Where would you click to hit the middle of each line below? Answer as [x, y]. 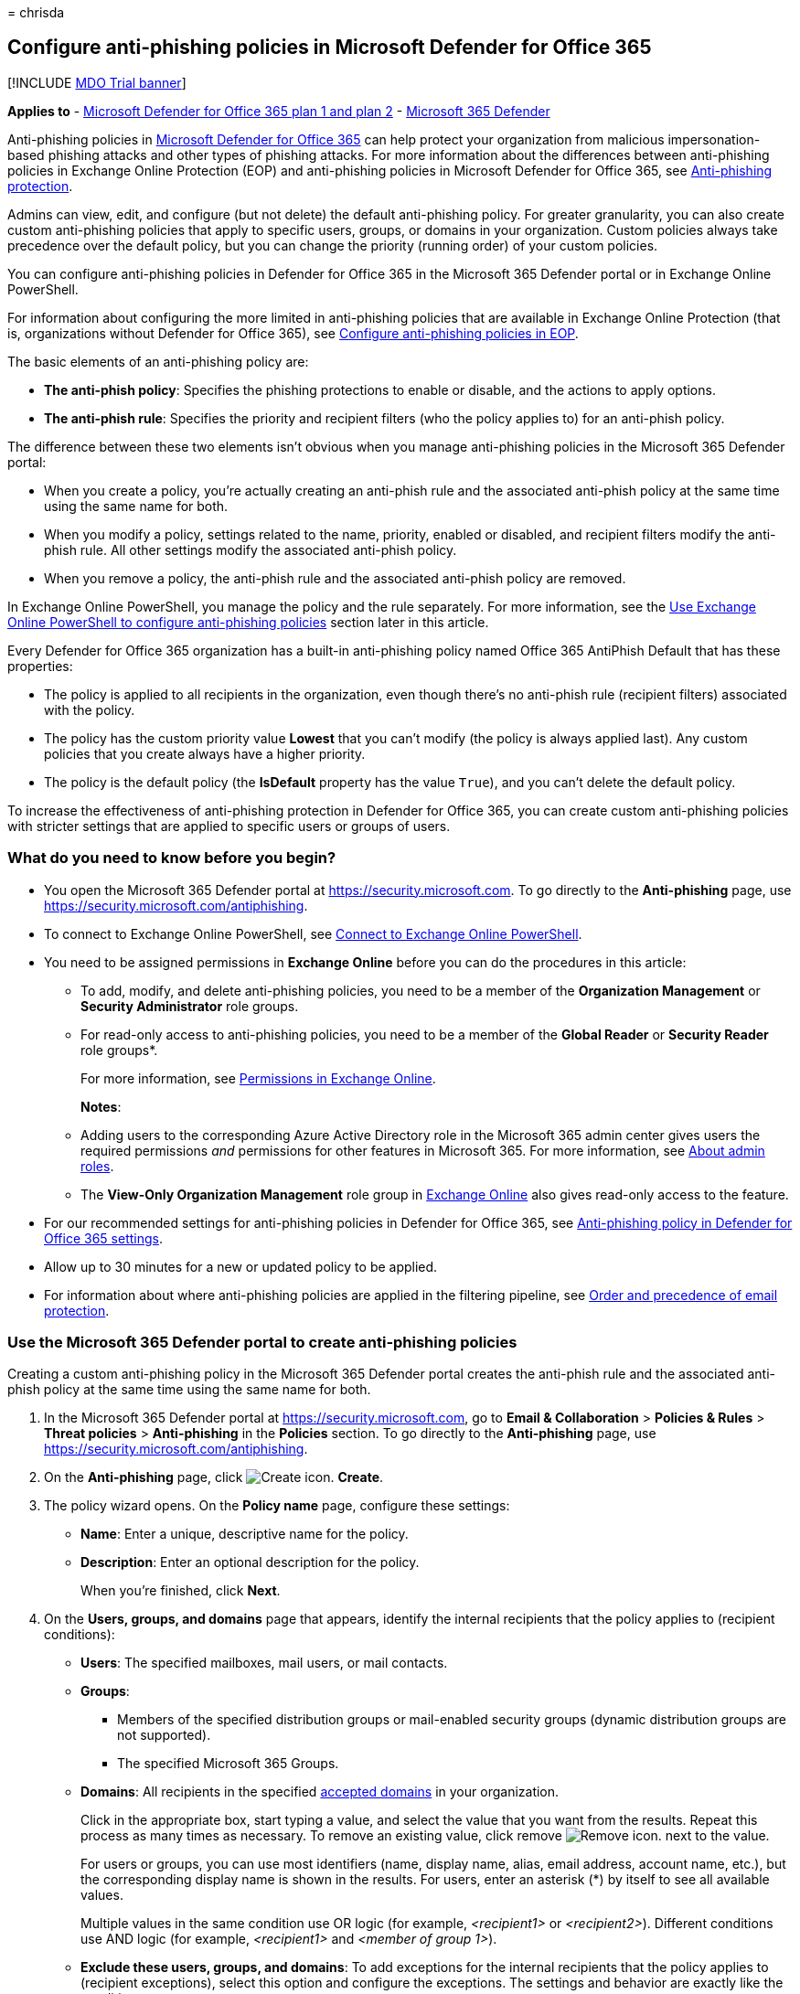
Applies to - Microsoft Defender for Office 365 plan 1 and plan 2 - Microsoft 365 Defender [279, 111]
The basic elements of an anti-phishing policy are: [158, 361]
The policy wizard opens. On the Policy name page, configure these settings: [277, 1506]
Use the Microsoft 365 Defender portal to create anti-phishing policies [262, 1342]
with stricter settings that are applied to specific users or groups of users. [229, 826]
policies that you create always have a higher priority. [205, 753]
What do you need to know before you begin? [172, 858]
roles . [97, 1166]
